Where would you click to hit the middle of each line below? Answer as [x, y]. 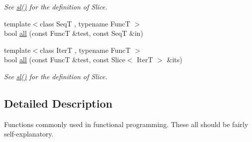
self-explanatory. [29, 134]
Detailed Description [58, 103]
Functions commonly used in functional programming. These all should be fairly [126, 124]
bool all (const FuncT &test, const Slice [65, 60]
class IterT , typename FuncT [85, 50]
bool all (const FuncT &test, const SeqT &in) [74, 33]
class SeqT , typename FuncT [85, 23]
